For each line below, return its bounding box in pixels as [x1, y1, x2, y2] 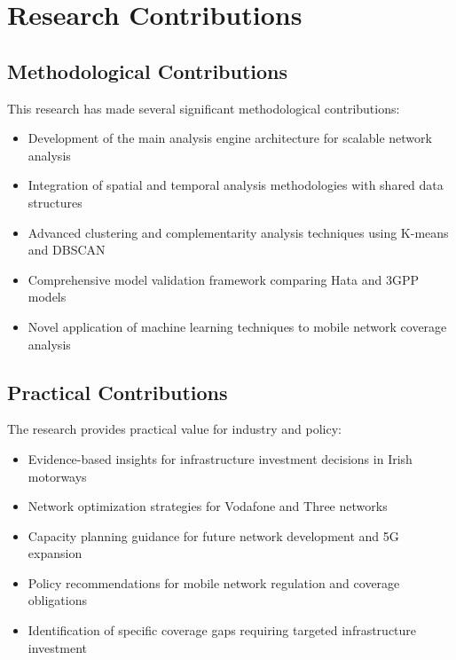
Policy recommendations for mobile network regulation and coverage [28, 573, 400, 592]
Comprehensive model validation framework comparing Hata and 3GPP [28, 270, 419, 288]
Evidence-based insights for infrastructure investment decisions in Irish [28, 449, 413, 467]
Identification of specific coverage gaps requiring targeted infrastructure [28, 621, 417, 640]
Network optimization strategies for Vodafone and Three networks [28, 497, 388, 515]
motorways [28, 467, 87, 485]
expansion [28, 544, 83, 562]
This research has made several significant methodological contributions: [7, 98, 400, 117]
